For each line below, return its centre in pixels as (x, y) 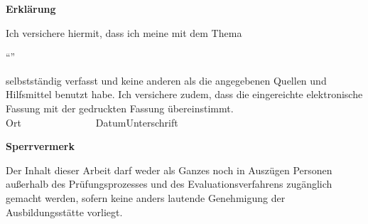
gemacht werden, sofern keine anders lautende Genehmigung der (146, 197)
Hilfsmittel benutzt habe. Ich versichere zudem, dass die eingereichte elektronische (184, 94)
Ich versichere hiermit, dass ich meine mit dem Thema (124, 32)
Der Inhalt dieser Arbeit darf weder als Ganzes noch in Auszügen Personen (169, 170)
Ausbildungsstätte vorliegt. (64, 212)
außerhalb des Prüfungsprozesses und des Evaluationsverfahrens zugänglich (169, 184)
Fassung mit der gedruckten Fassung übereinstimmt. (120, 108)
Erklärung (31, 9)
